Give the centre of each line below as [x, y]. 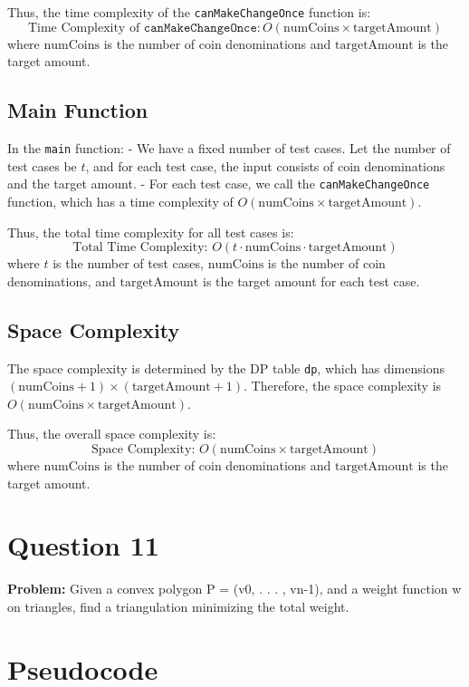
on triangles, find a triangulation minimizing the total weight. [178, 606]
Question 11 [83, 545]
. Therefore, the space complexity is [343, 386]
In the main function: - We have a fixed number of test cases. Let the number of [229, 148]
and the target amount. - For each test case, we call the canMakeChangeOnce [219, 184]
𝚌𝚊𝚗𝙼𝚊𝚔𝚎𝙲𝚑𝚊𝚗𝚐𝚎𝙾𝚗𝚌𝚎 [200, 28]
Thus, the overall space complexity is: [112, 434]
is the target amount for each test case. [311, 281]
